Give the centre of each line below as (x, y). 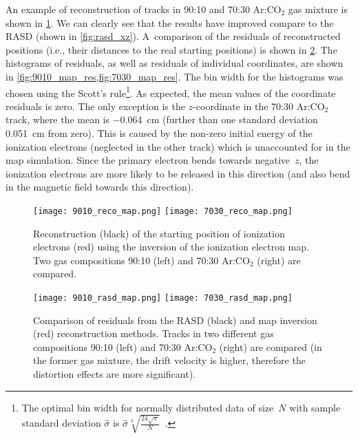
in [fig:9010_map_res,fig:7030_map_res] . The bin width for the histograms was (175, 76)
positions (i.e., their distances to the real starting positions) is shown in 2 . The (171, 49)
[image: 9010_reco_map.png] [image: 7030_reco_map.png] (163, 211)
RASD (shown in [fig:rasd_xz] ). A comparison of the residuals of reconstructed (173, 36)
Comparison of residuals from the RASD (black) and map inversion (175, 320)
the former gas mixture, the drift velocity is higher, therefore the (169, 360)
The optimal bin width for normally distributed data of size (148, 407)
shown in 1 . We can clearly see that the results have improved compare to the (170, 22)
